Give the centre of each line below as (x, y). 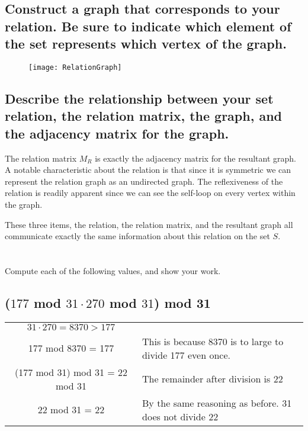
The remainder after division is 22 (213, 379)
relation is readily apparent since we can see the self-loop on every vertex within (150, 193)
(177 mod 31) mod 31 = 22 (71, 372)
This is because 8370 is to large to (213, 341)
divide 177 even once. (186, 355)
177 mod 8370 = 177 (71, 348)
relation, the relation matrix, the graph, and (144, 116)
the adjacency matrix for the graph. (117, 133)
